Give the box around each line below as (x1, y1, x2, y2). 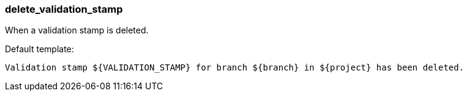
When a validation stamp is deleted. (5, 25, 149, 36)
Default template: (5, 44, 74, 55)
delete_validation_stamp (5, 3, 123, 15)
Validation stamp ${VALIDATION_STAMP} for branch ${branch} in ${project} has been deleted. (5, 63, 465, 73)
